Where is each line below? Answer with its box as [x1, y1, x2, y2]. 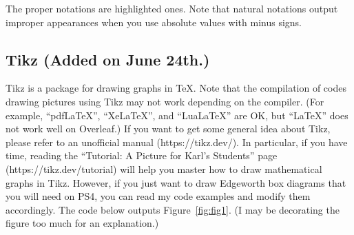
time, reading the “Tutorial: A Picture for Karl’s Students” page [6, 148, 278, 163]
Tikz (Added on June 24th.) [6, 48, 210, 70]
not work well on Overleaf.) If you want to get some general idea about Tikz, [6, 121, 331, 136]
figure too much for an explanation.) [6, 216, 159, 230]
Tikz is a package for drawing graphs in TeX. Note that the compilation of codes [6, 81, 346, 95]
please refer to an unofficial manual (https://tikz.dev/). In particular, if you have [6, 134, 348, 149]
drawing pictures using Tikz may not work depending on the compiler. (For [6, 94, 324, 108]
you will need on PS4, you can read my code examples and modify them [6, 189, 311, 203]
